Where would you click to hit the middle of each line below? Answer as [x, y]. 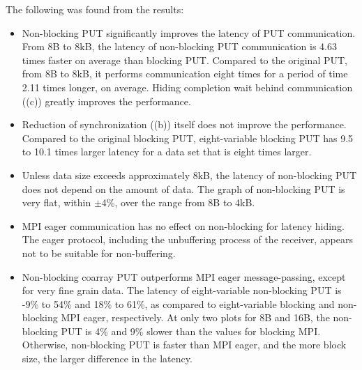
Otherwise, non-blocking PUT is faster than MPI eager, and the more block [184, 345]
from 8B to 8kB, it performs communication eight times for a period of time [185, 74]
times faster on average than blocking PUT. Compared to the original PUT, [184, 60]
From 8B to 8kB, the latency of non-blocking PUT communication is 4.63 [180, 46]
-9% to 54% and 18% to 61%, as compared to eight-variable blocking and [178, 303]
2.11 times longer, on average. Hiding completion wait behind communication [187, 87]
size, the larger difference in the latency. [107, 359]
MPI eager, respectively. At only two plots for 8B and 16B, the [195, 317]
